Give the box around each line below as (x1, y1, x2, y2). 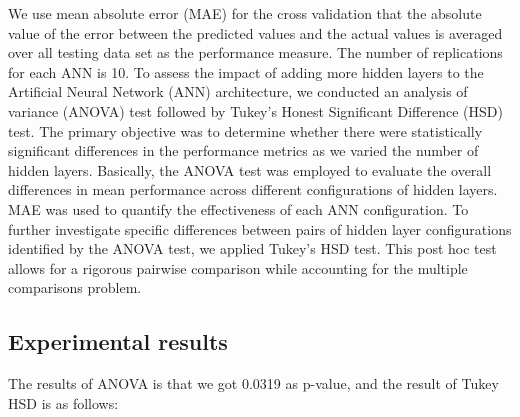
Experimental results (8, 326, 228, 357)
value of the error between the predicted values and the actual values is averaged (8, 22, 503, 43)
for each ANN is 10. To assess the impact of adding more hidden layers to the (8, 61, 484, 82)
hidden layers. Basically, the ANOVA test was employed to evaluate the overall (8, 159, 492, 180)
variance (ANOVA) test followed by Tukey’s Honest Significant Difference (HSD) (8, 100, 503, 121)
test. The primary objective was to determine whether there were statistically (8, 120, 483, 141)
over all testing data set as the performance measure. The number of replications (8, 42, 503, 63)
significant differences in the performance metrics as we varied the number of (8, 140, 479, 161)
